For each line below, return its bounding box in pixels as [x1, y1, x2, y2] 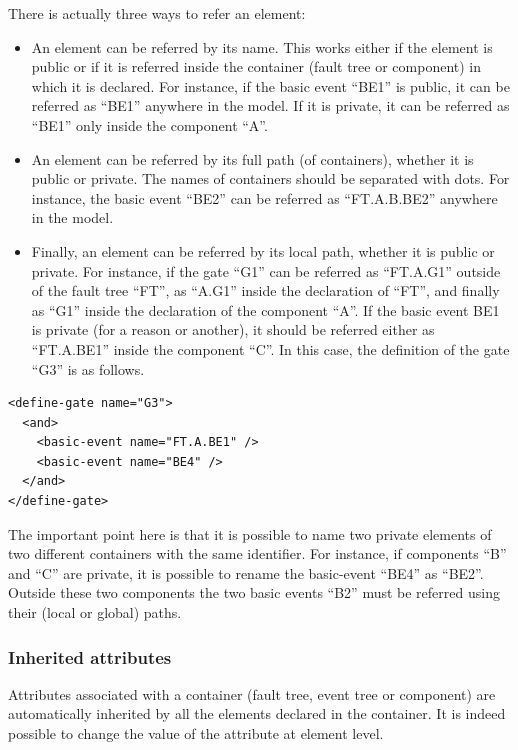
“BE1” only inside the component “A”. [31, 114, 268, 135]
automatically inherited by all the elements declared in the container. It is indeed [8, 703, 506, 724]
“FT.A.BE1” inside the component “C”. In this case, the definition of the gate [31, 338, 510, 359]
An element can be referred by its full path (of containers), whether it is [31, 148, 474, 169]
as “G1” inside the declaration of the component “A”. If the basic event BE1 [31, 299, 500, 320]
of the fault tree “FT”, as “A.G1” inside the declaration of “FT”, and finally [31, 280, 500, 301]
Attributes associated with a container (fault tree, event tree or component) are [8, 683, 496, 704]
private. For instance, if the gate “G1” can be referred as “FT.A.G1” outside [31, 260, 501, 281]
